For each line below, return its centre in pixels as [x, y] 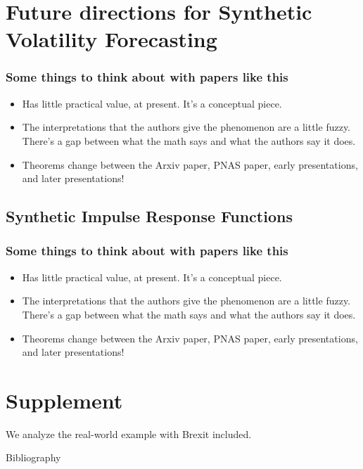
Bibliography [33, 457]
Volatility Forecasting [112, 39]
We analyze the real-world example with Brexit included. [129, 433]
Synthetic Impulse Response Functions [149, 216]
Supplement [64, 400]
